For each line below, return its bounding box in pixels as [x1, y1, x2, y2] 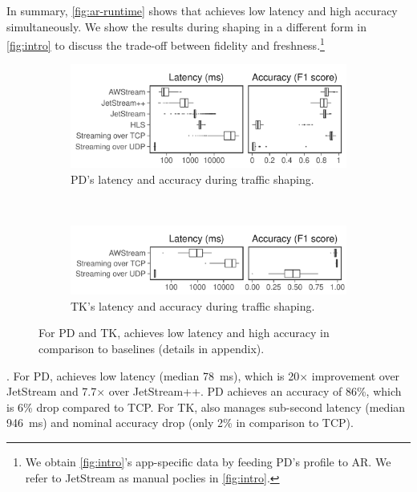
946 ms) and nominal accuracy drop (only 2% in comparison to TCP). [6, 414, 354, 431]
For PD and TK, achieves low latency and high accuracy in [38, 324, 330, 341]
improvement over [311, 367, 400, 384]
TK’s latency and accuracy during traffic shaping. [71, 297, 315, 314]
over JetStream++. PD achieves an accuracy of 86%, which [108, 383, 402, 400]
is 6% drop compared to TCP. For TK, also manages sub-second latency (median [6, 398, 406, 415]
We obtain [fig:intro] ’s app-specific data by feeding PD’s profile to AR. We [25, 453, 391, 470]
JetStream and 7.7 [6, 383, 97, 400]
